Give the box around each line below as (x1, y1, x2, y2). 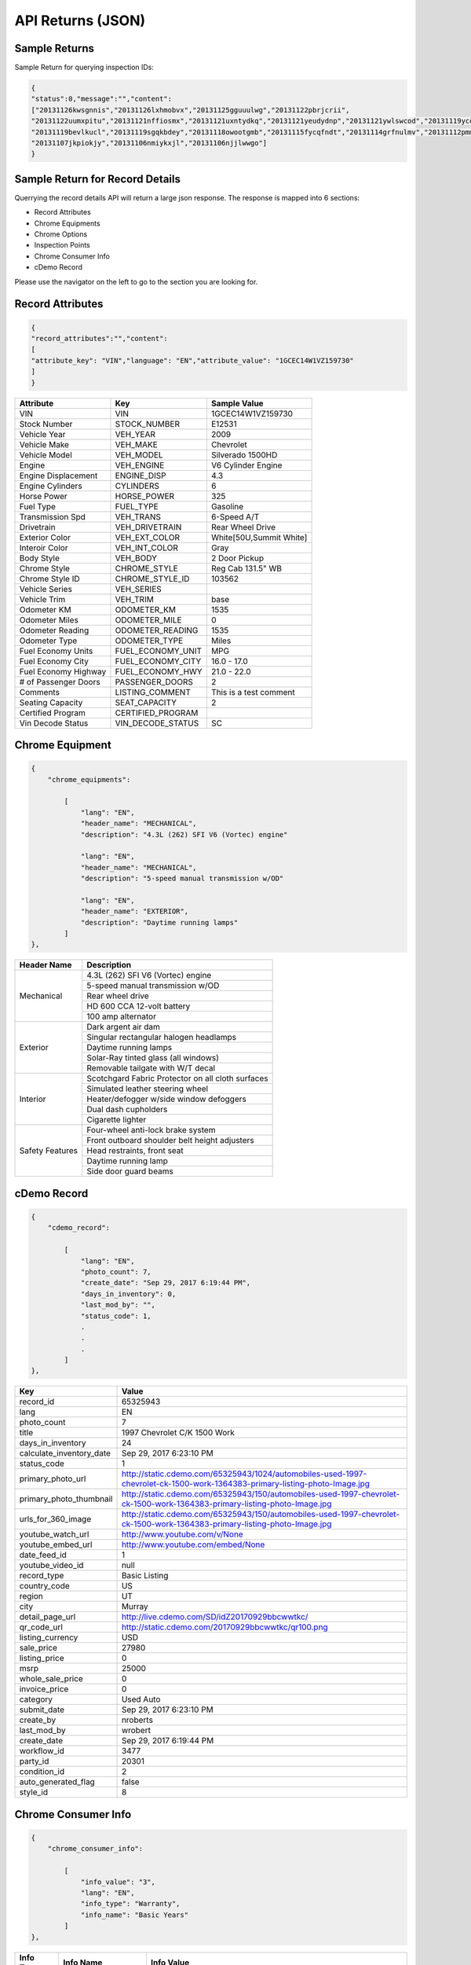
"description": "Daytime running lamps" (80, 918, 239, 927)
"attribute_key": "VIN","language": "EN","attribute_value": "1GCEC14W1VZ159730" (31, 356, 355, 365)
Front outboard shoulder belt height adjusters (86, 1135, 254, 1146)
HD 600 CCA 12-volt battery (86, 1001, 191, 1012)
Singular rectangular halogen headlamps (86, 1032, 237, 1043)
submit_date (19, 1704, 65, 1715)
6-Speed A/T (210, 511, 260, 522)
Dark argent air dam (86, 1022, 161, 1033)
